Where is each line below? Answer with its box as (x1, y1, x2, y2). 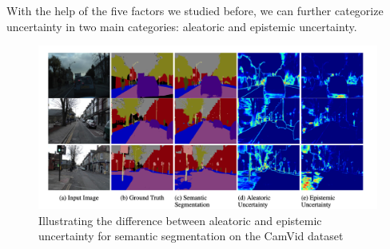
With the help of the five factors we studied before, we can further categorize (6, 2, 384, 18)
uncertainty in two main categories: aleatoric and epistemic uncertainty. (6, 18, 357, 34)
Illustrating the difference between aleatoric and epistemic (38, 211, 322, 228)
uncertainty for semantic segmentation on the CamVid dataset (38, 227, 344, 244)
